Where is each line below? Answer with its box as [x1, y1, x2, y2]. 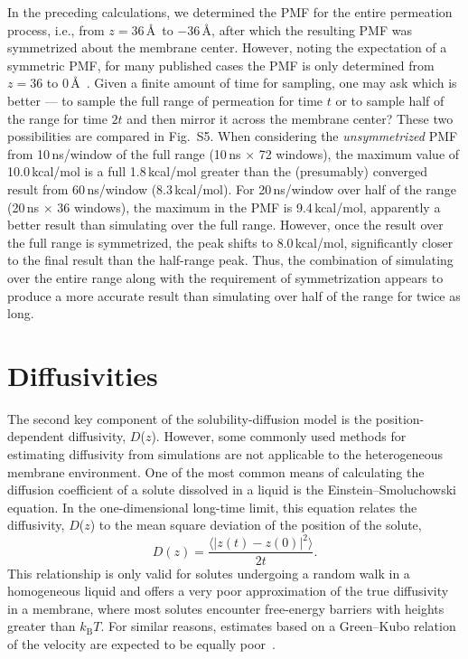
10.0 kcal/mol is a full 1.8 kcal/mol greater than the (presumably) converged [7, 162, 428, 181]
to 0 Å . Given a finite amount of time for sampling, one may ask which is [46, 73, 457, 92]
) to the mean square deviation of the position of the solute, [89, 515, 422, 534]
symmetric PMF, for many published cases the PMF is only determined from [7, 55, 435, 74]
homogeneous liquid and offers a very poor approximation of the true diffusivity [7, 581, 449, 600]
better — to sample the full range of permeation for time [7, 90, 323, 109]
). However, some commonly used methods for [151, 427, 407, 446]
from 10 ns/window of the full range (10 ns [7, 144, 241, 163]
